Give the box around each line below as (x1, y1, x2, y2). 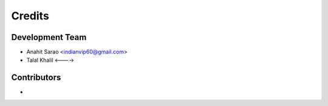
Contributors (11, 73, 61, 83)
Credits (11, 9, 50, 22)
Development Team (11, 32, 87, 42)
